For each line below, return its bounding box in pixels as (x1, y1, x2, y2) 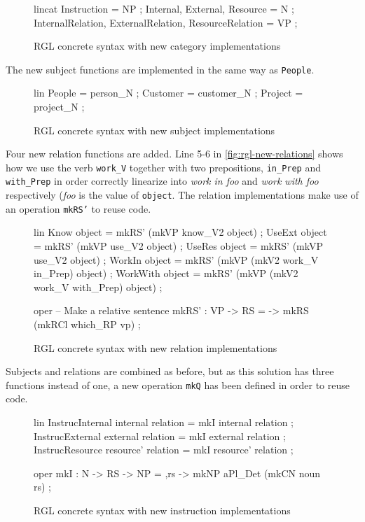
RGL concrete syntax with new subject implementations (34, 122, 275, 137)
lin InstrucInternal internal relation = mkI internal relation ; (34, 415, 294, 430)
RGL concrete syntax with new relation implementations (34, 340, 277, 355)
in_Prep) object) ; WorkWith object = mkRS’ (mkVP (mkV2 (34, 266, 298, 281)
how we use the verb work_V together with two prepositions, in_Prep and (6, 160, 322, 174)
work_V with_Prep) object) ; (34, 279, 163, 294)
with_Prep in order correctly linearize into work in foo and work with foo (6, 174, 319, 188)
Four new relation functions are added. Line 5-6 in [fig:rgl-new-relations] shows (6, 146, 343, 161)
